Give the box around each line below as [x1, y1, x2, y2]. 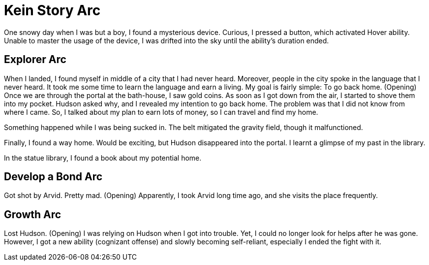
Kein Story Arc [4, 2, 101, 19]
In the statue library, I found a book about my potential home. [4, 153, 202, 162]
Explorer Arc [4, 53, 66, 66]
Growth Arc [4, 208, 61, 221]
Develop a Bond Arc [4, 170, 103, 183]
